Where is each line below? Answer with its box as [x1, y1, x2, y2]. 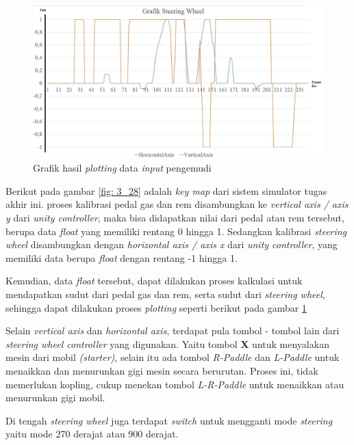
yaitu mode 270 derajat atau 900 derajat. [5, 427, 179, 441]
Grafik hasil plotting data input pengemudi [33, 161, 212, 175]
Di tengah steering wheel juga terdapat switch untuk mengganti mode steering [5, 413, 333, 427]
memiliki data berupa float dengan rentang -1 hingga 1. [5, 250, 238, 265]
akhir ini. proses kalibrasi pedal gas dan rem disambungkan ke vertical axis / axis [5, 197, 349, 211]
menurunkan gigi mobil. [5, 390, 105, 405]
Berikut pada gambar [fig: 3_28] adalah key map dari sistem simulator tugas [5, 183, 327, 198]
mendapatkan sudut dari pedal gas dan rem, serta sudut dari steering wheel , [5, 286, 325, 301]
